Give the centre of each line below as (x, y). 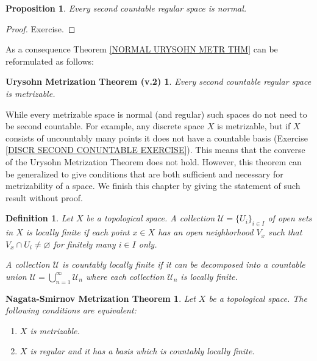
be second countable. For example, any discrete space (105, 126)
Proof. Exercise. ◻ (41, 28)
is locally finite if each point (78, 232)
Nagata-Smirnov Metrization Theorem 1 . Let (101, 298)
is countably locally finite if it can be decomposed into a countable (184, 264)
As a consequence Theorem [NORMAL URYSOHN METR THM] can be (142, 49)
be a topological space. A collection (151, 218)
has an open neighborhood (206, 232)
